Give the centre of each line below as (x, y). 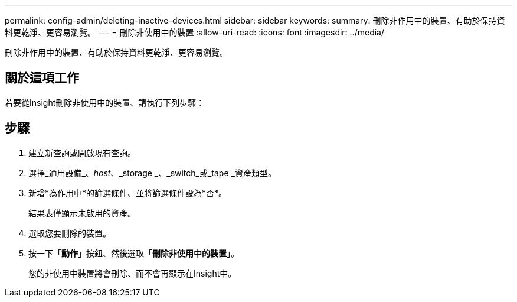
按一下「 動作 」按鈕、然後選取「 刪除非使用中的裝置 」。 (134, 253)
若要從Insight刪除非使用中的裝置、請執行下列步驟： (105, 102)
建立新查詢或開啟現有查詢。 (82, 152)
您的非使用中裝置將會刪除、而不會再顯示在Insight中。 (132, 273)
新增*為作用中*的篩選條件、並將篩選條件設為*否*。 (128, 193)
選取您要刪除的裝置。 (70, 233)
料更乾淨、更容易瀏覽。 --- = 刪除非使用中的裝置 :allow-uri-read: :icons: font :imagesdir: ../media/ (195, 32)
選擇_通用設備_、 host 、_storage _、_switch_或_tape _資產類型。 (152, 173)
